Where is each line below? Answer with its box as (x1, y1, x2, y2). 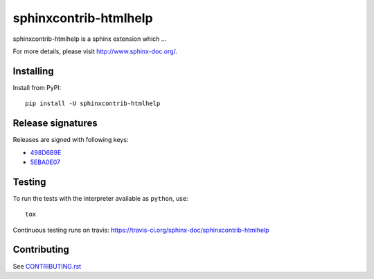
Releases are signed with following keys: (12, 136, 129, 144)
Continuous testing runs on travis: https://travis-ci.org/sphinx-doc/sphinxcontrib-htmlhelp (12, 226, 269, 234)
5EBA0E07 (30, 158, 61, 166)
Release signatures (12, 118, 98, 129)
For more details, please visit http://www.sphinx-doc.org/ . (12, 47, 178, 55)
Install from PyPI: (12, 83, 62, 91)
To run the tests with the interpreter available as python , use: (12, 194, 188, 202)
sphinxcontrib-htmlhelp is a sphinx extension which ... (12, 35, 167, 43)
